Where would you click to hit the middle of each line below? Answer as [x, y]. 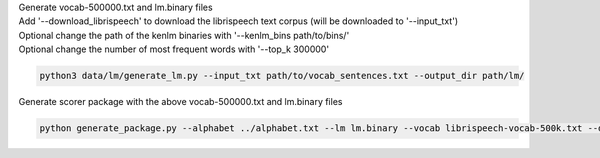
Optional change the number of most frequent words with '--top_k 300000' [174, 49]
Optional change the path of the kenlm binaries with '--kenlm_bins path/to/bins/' [184, 35]
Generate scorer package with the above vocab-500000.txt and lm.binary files [180, 102]
